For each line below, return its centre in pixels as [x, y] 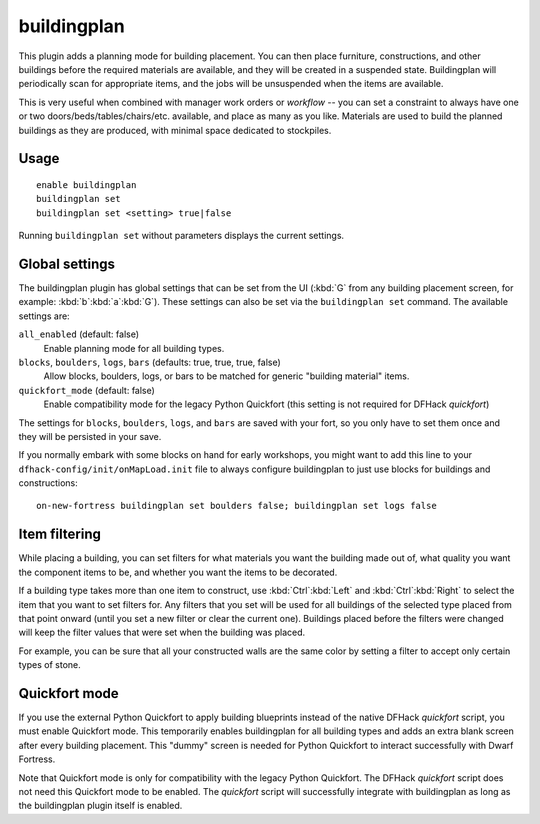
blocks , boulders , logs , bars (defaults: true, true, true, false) [150, 362]
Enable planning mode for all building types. [134, 348]
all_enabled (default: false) [79, 334]
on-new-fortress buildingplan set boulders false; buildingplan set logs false [236, 506]
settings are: [44, 316]
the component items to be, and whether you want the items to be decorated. [178, 572]
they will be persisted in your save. [90, 436]
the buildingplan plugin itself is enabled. [100, 806]
